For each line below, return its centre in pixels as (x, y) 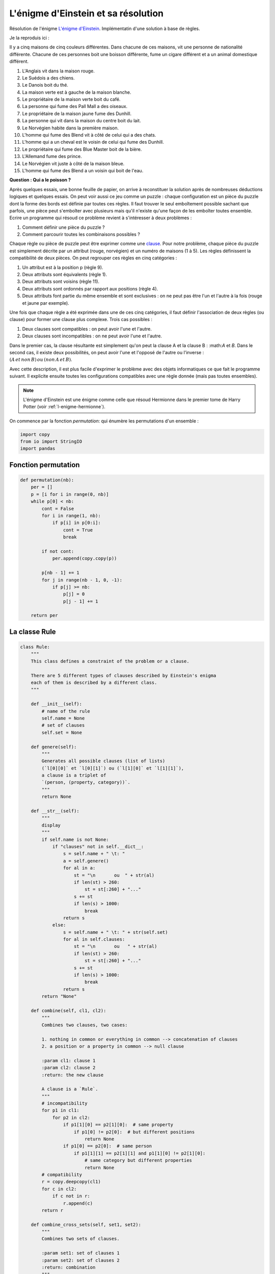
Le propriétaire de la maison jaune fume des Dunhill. (77, 113)
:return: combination (68, 1267)
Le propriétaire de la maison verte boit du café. (71, 99)
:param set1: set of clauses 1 (80, 1253)
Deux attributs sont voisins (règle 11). (61, 282)
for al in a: (79, 868)
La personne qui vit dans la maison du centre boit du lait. (81, 121)
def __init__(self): (57, 704)
